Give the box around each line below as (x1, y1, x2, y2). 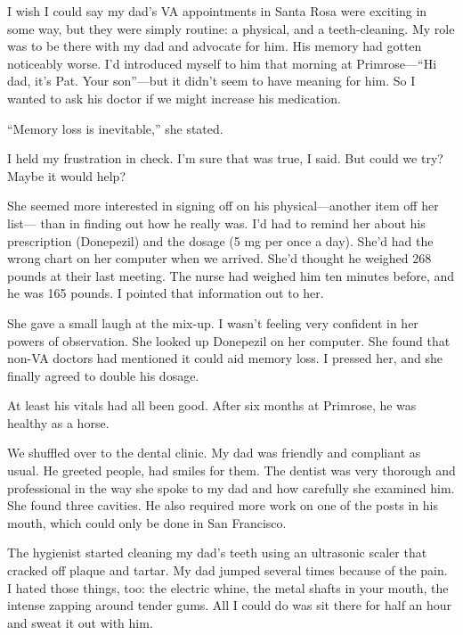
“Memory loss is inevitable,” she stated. (7, 119, 223, 137)
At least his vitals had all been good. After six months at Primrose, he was (7, 396, 417, 415)
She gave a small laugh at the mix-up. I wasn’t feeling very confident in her (7, 313, 418, 332)
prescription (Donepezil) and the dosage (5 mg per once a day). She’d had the (7, 231, 434, 250)
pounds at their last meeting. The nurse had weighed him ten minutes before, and (7, 266, 455, 285)
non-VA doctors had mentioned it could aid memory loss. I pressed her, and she (7, 349, 443, 367)
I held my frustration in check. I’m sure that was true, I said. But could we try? (7, 149, 443, 168)
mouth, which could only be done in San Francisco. (7, 513, 287, 532)
